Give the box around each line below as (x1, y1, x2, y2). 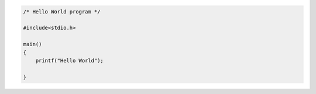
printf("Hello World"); (35, 57, 104, 64)
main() (23, 41, 42, 48)
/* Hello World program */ (23, 8, 101, 15)
